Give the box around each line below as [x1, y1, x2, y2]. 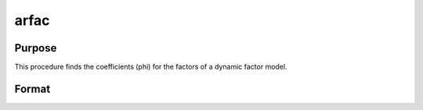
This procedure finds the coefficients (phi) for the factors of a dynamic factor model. [14, 62, 287, 72]
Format [14, 82, 51, 95]
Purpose [14, 41, 57, 55]
